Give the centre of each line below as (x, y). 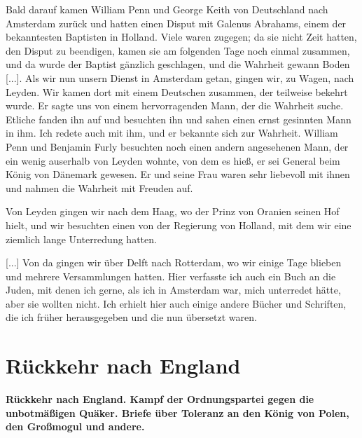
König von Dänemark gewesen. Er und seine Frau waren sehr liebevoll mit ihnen (178, 174)
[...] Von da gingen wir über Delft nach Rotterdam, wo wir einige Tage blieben (174, 262)
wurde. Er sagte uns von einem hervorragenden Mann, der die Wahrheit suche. (175, 105)
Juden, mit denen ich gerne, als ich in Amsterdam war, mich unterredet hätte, (173, 290)
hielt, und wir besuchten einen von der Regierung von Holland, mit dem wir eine (179, 225)
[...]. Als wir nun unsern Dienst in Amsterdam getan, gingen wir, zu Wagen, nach (180, 77)
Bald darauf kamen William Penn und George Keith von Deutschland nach (167, 9)
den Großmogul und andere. (75, 426)
